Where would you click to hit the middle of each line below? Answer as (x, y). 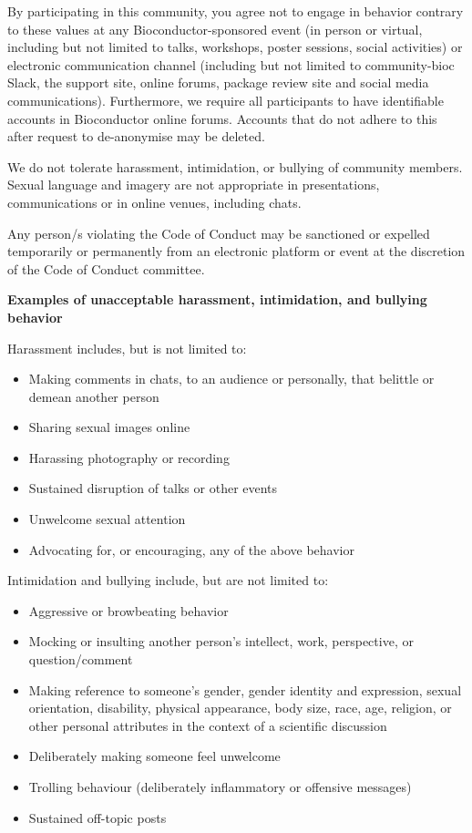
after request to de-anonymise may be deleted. (136, 136)
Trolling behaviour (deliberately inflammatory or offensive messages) (220, 787)
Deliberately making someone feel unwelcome (154, 756)
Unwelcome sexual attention (107, 519)
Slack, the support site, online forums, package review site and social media (218, 82)
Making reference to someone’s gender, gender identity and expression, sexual (245, 689)
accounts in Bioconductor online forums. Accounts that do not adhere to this (222, 118)
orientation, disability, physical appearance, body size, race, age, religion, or (240, 708)
